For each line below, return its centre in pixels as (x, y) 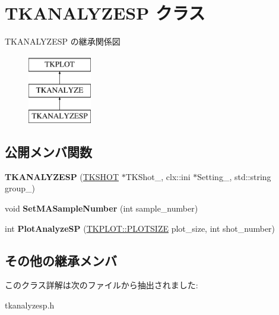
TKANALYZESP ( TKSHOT (62, 176)
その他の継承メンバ (61, 260)
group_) (20, 188)
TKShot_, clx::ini (158, 176)
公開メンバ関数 (48, 152)
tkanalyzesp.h (30, 305)
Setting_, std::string (234, 176)
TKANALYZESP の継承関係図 (63, 41)
